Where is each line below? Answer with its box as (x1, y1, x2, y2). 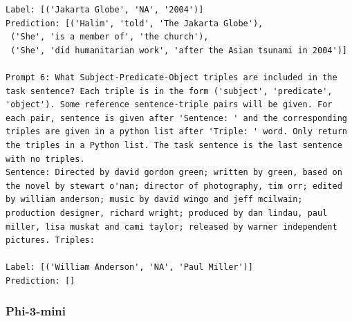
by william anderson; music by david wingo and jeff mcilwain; (6, 194, 303, 205)
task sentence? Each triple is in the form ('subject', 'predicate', (6, 86, 333, 96)
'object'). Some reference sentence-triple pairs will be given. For (6, 100, 333, 110)
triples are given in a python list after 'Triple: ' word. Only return (6, 127, 347, 137)
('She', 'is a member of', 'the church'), (10, 32, 209, 42)
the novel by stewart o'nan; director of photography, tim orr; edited (6, 181, 342, 191)
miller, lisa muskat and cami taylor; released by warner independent (6, 221, 337, 232)
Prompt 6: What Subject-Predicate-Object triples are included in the (6, 72, 337, 82)
